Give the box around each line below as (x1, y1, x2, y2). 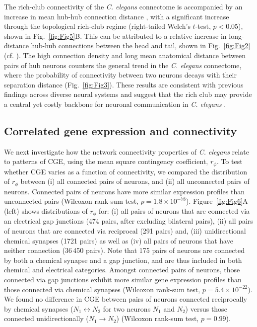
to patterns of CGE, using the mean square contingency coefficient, (4, 156, 208, 166)
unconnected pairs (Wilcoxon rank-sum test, (4, 196, 138, 206)
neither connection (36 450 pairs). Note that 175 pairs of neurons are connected (4, 245, 245, 255)
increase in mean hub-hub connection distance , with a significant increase (4, 11, 229, 21)
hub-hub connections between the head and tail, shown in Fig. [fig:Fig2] (31, 40, 251, 51)
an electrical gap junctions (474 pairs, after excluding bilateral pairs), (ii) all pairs (4, 216, 253, 226)
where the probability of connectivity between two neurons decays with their (4, 70, 237, 80)
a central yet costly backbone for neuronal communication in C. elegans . (4, 98, 226, 109)
